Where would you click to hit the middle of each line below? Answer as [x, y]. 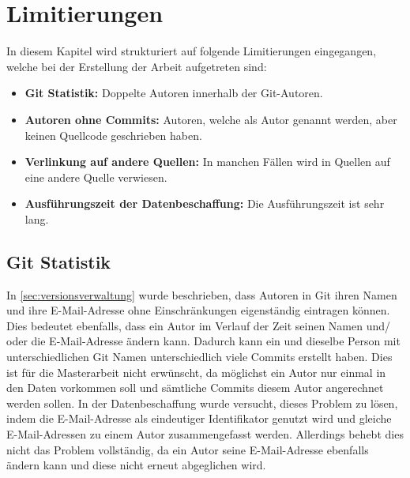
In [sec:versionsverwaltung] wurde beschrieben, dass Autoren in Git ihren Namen [202, 294]
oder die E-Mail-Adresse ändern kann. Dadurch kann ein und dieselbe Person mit [203, 341]
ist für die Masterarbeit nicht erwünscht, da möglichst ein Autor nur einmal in [196, 372]
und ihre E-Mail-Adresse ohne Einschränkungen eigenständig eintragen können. [198, 310]
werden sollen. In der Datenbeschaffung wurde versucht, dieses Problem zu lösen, [202, 403]
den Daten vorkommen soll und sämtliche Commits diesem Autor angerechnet [195, 388]
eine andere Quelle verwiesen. [96, 177]
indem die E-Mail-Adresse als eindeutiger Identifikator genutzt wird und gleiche [199, 418]
